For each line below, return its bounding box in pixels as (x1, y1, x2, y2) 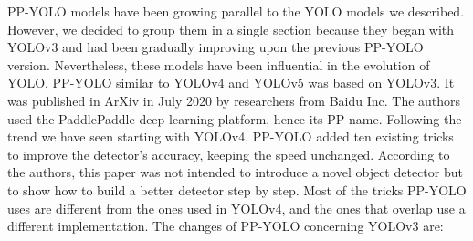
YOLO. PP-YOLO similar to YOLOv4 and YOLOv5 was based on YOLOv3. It (7, 73, 455, 92)
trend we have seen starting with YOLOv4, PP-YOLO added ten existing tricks (7, 127, 454, 146)
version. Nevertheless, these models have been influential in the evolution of (7, 55, 430, 74)
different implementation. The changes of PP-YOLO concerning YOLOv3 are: (7, 216, 444, 236)
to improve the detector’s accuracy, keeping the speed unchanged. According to (7, 144, 450, 163)
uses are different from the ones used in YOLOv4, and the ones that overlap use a (7, 198, 466, 217)
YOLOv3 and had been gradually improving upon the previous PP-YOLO (7, 37, 424, 57)
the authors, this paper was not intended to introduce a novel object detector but (7, 162, 463, 182)
